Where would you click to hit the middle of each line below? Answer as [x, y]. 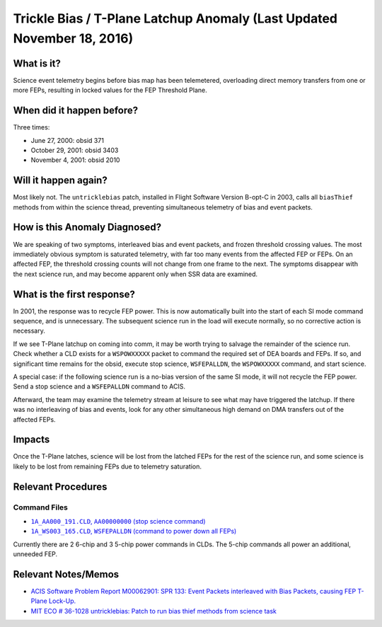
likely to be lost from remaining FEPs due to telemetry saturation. [107, 466]
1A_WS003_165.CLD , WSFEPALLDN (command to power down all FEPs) [134, 531]
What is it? [37, 63]
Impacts [31, 440]
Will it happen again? [60, 180]
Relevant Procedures [60, 487]
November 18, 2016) [73, 38]
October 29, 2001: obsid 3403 [75, 150]
